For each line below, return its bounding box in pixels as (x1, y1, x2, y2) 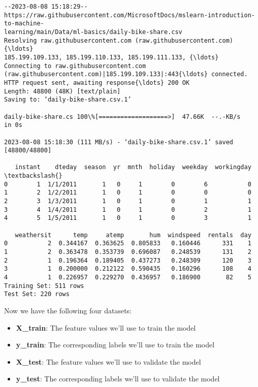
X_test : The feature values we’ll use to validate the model (16, 356, 201, 367)
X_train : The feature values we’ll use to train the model (16, 322, 196, 333)
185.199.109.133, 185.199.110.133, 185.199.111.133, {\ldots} (4, 53, 219, 61)
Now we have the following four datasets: (4, 305, 132, 315)
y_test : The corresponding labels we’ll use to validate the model (16, 373, 220, 384)
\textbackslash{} (4, 172, 62, 180)
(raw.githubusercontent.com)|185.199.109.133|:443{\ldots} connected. (4, 71, 248, 78)
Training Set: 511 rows (4, 282, 84, 289)
